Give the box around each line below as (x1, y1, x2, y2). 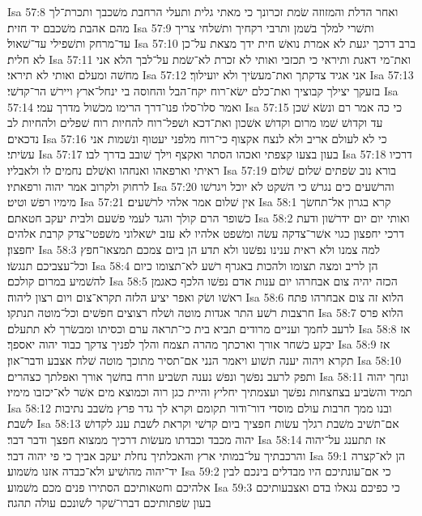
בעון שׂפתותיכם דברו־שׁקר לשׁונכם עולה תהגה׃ (7, 494, 211, 511)
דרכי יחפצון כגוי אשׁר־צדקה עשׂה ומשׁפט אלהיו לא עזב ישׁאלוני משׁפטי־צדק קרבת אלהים (7, 225, 404, 242)
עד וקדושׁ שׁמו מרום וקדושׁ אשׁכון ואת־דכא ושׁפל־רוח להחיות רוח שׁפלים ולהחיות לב (7, 114, 383, 131)
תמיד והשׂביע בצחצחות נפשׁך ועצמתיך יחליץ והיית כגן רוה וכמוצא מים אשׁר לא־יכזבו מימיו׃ (7, 383, 412, 400)
